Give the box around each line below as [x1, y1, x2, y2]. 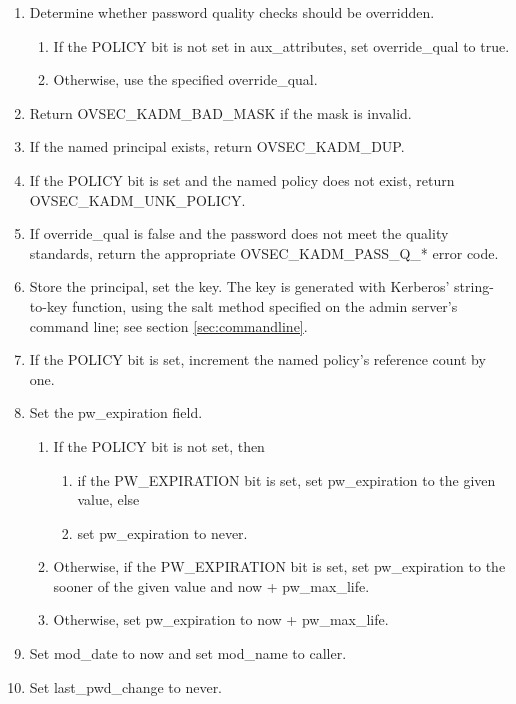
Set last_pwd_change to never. [29, 676, 223, 697]
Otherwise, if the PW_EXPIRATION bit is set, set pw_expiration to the [53, 556, 506, 577]
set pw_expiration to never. [77, 522, 248, 543]
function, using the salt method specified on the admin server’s [72, 295, 458, 316]
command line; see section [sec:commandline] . [29, 315, 308, 336]
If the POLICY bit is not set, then [53, 435, 265, 456]
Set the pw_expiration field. [29, 402, 203, 423]
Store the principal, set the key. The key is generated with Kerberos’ [29, 276, 450, 297]
